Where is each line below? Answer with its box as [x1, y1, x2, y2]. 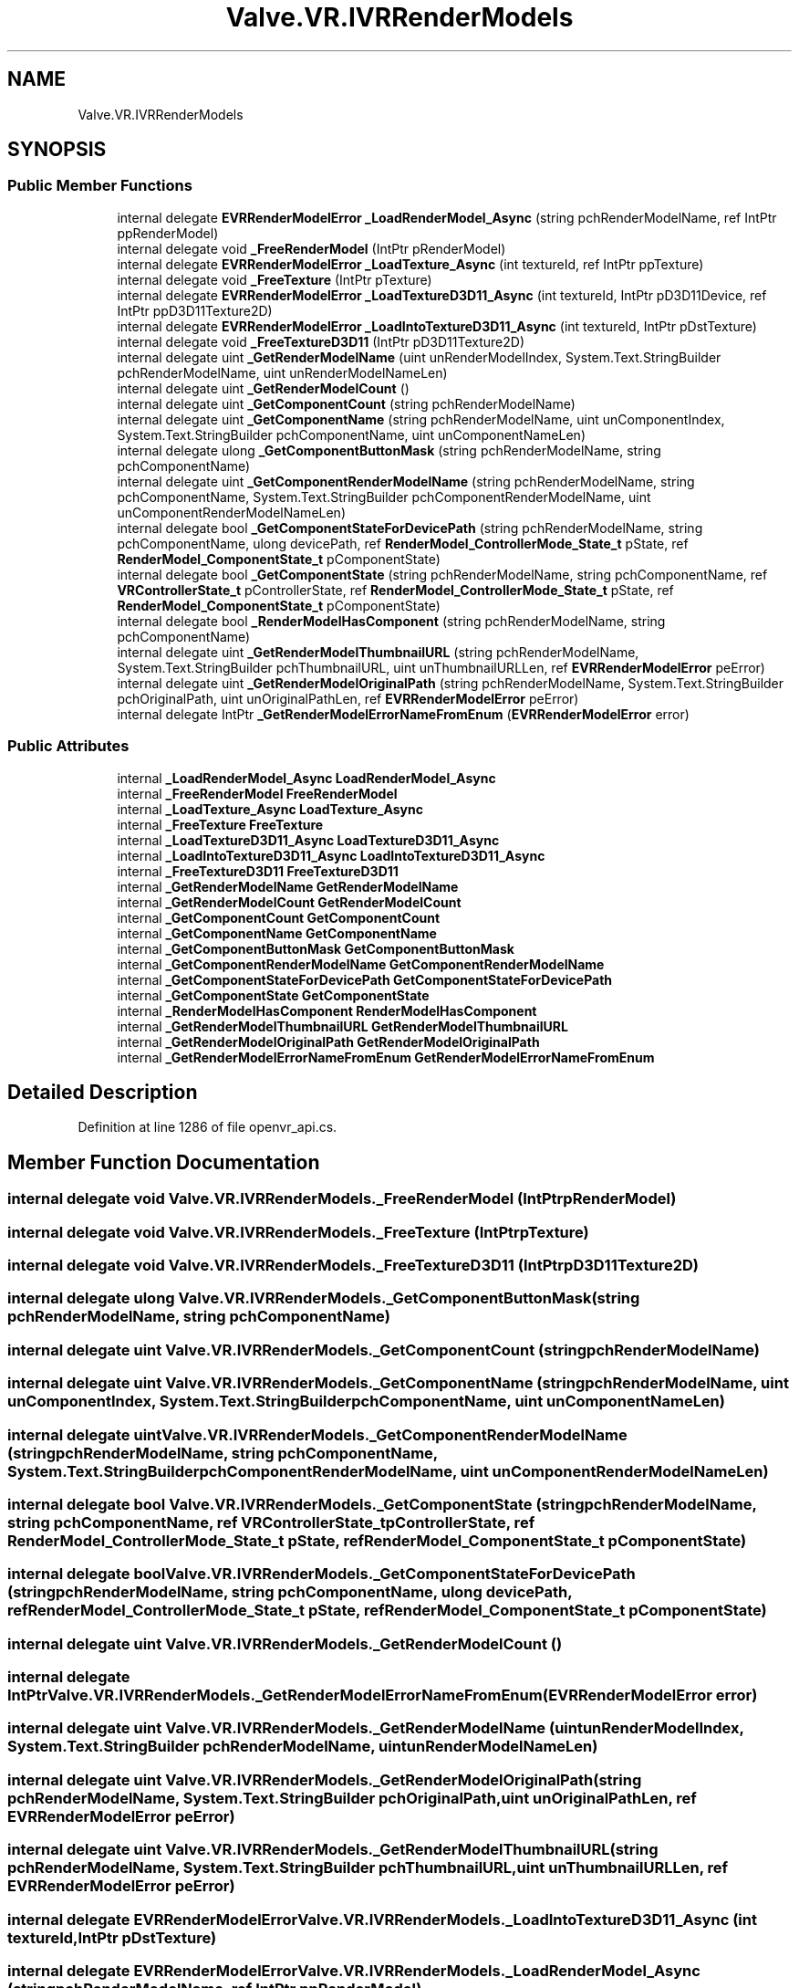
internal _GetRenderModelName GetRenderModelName [117, 878, 459, 895]
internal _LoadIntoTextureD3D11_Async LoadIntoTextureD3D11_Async [117, 847, 545, 863]
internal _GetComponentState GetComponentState [117, 987, 430, 1003]
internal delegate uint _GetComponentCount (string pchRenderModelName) [117, 395, 576, 412]
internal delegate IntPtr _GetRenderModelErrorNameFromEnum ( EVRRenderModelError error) [117, 706, 690, 722]
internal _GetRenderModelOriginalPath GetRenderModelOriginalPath [117, 1033, 540, 1050]
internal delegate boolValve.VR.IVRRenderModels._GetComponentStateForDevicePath [7, 1564, 636, 1584]
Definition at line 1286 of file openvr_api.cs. [78, 1119, 337, 1135]
